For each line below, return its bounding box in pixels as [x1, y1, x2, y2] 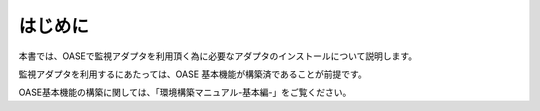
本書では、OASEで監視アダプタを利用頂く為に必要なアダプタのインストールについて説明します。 [18, 50, 418, 62]
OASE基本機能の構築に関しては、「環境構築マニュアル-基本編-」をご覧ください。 [18, 86, 352, 99]
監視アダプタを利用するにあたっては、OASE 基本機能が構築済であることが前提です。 [18, 68, 367, 80]
